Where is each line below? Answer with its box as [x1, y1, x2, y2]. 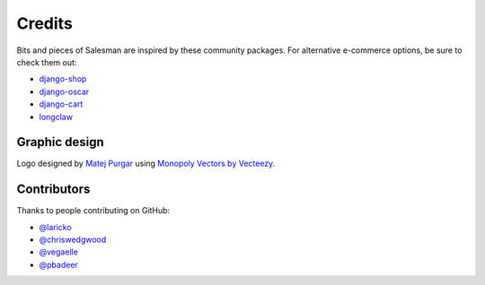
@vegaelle [39, 246, 78, 257]
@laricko [39, 221, 72, 232]
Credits [16, 13, 74, 33]
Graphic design [16, 134, 105, 150]
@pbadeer [39, 259, 78, 270]
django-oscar [39, 86, 90, 97]
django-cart [39, 99, 84, 109]
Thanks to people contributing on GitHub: [16, 205, 171, 216]
